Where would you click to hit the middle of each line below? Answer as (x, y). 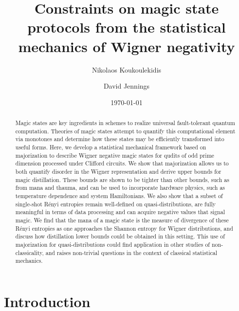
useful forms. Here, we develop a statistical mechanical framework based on (111, 147)
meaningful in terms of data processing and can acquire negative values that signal (120, 212)
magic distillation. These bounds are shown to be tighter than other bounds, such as (122, 179)
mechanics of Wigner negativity (127, 46)
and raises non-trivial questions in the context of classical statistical (131, 252)
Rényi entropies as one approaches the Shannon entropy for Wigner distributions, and (124, 228)
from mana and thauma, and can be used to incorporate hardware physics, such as (120, 188)
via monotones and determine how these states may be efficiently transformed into (120, 139)
